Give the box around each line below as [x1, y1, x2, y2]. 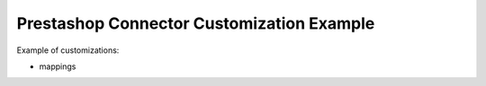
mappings [39, 61, 76, 72]
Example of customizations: [16, 45, 120, 56]
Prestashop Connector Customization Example [16, 13, 375, 33]
